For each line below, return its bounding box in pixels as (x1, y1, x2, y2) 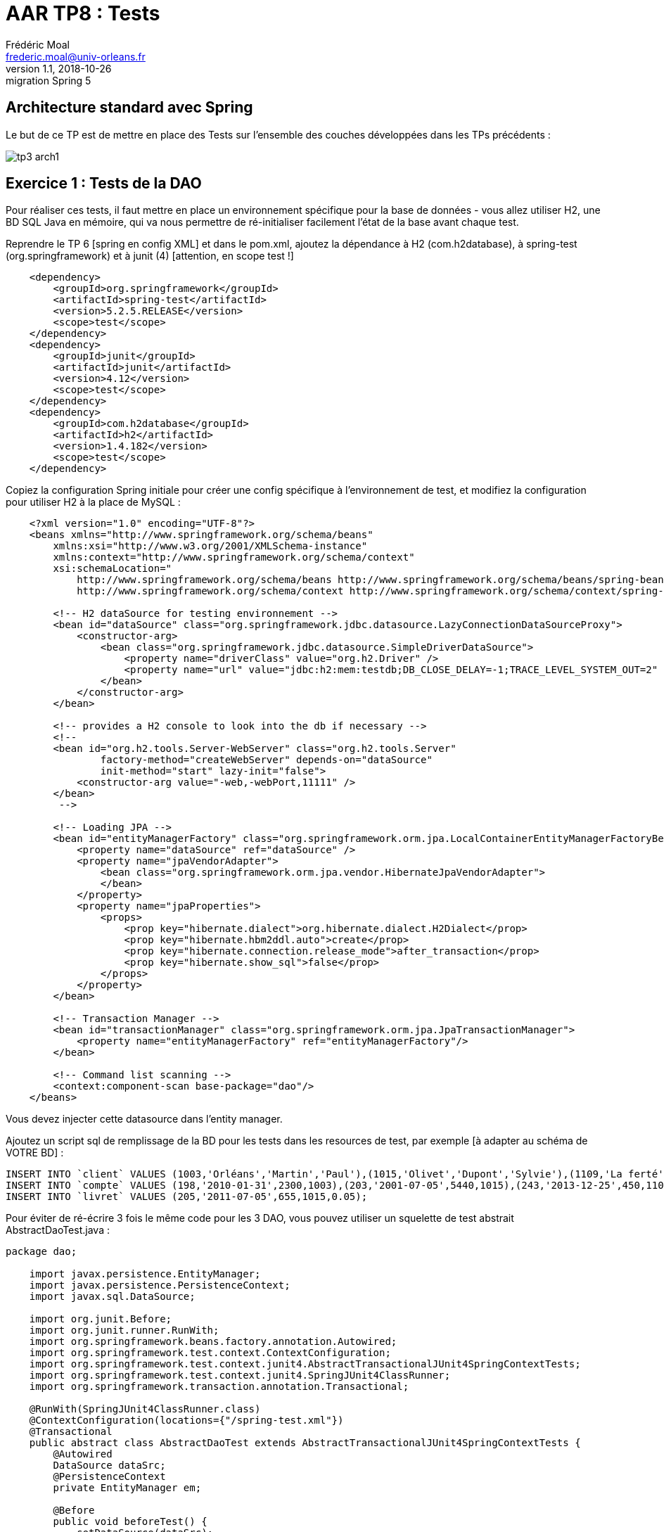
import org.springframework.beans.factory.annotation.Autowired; (29, 1336, 397, 1348)
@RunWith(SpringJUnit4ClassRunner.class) (29, 1403, 261, 1415)
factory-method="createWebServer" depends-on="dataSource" (100, 754, 433, 766)
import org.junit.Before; (29, 1313, 172, 1325)
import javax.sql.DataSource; (29, 1291, 196, 1303)
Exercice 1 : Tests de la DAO (6, 174, 202, 193)
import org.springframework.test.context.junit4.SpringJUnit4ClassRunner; (29, 1370, 451, 1381)
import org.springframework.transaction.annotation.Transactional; (29, 1381, 409, 1393)
